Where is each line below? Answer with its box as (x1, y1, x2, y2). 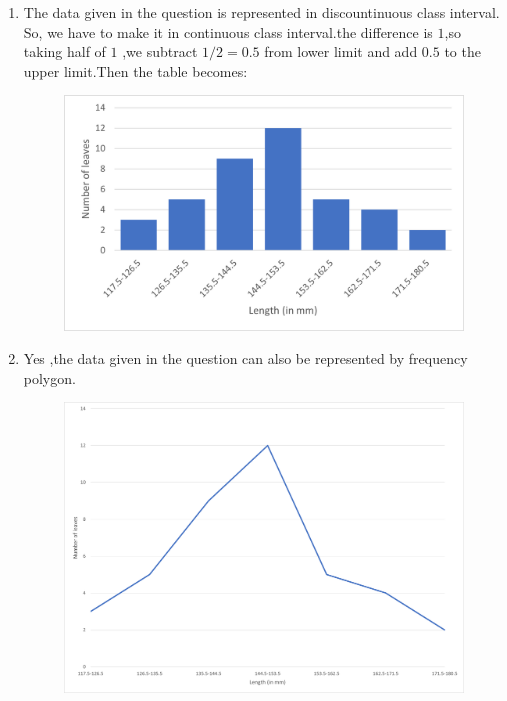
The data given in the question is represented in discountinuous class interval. (23, 2, 500, 22)
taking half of (23, 41, 106, 62)
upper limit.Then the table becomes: (23, 60, 248, 81)
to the (444, 41, 481, 62)
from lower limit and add (264, 41, 418, 62)
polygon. (23, 367, 76, 388)
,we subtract (122, 41, 198, 62)
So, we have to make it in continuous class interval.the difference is (23, 21, 433, 42)
